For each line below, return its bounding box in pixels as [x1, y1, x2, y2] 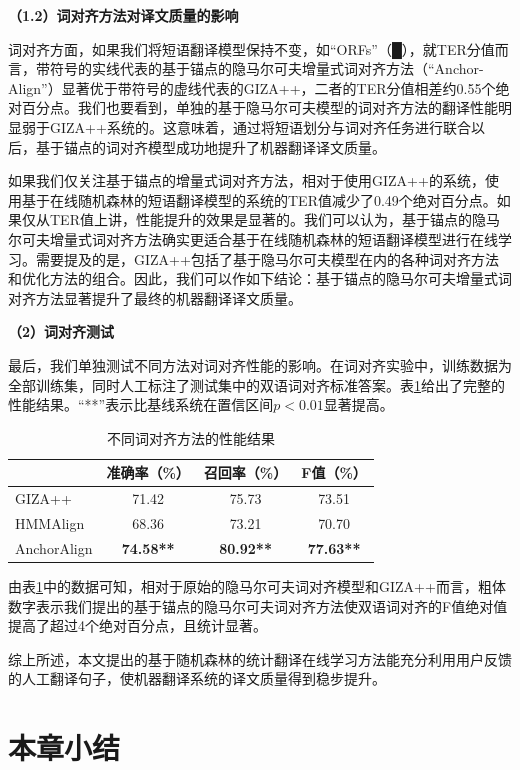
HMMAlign [15, 512, 85, 533]
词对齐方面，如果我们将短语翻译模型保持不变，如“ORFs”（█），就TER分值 [8, 38, 495, 59]
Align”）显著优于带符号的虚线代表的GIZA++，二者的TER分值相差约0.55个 [8, 77, 496, 98]
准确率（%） [106, 462, 190, 483]
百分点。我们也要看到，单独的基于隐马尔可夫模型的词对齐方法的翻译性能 [21, 97, 498, 118]
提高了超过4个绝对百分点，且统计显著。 [8, 615, 267, 636]
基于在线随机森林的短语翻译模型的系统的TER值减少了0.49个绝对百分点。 [21, 189, 497, 210]
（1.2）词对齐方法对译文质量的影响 [8, 5, 239, 25]
